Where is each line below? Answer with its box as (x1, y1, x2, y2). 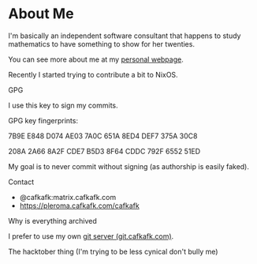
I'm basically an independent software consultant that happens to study (8, 31, 241, 40)
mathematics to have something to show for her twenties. (8, 39, 196, 48)
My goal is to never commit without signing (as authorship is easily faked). (8, 161, 250, 171)
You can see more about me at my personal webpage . (8, 55, 184, 64)
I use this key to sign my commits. (8, 100, 118, 110)
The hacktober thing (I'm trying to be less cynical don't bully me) (8, 247, 218, 256)
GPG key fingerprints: (8, 115, 79, 125)
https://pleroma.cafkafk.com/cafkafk (19, 201, 140, 210)
